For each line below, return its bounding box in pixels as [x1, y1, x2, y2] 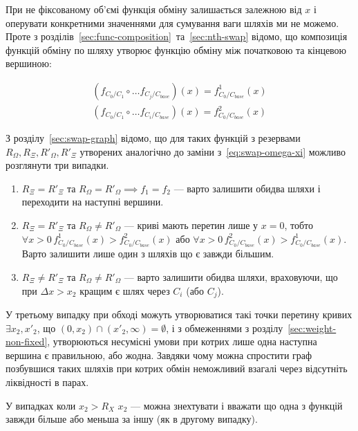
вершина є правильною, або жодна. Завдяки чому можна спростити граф [6, 347, 312, 362]
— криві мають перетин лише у [124, 218, 258, 232]
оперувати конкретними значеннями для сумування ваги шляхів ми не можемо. [6, 15, 339, 30]
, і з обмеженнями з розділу [166, 320, 283, 335]
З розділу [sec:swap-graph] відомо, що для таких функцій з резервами [6, 131, 301, 145]
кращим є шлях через [79, 283, 170, 297]
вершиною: [6, 56, 52, 71]
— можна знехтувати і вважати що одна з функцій [130, 398, 343, 412]
